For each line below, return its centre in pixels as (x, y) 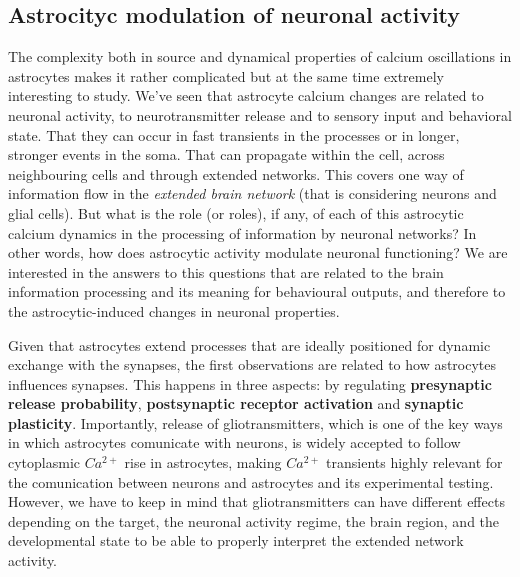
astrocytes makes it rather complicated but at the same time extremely (226, 75)
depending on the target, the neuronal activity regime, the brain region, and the (254, 520)
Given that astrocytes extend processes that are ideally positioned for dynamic (249, 344)
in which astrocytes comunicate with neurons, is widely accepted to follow (234, 442)
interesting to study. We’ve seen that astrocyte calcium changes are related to (246, 95)
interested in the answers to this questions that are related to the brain (226, 271)
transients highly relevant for (414, 462)
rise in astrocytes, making (203, 462)
